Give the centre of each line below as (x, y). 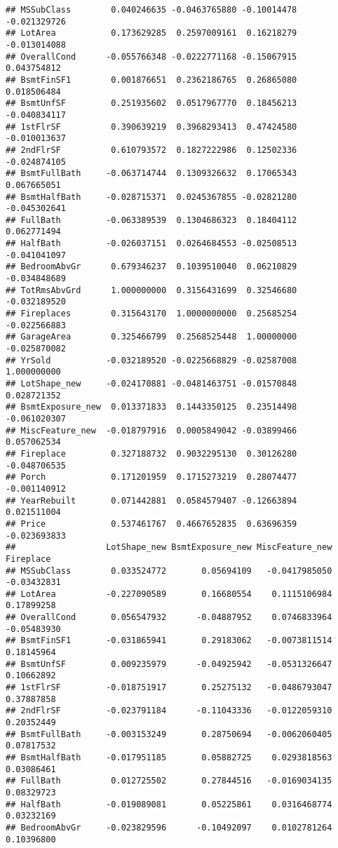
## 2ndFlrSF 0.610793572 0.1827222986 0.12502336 (151, 150)
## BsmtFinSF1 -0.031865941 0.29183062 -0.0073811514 (169, 641)
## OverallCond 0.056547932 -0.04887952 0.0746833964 (169, 618)
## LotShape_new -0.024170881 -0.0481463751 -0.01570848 (151, 384)
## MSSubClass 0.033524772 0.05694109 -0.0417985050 (169, 571)
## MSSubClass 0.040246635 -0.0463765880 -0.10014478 (151, 10)
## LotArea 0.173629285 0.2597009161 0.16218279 (151, 33)
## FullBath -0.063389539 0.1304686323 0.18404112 (151, 220)
